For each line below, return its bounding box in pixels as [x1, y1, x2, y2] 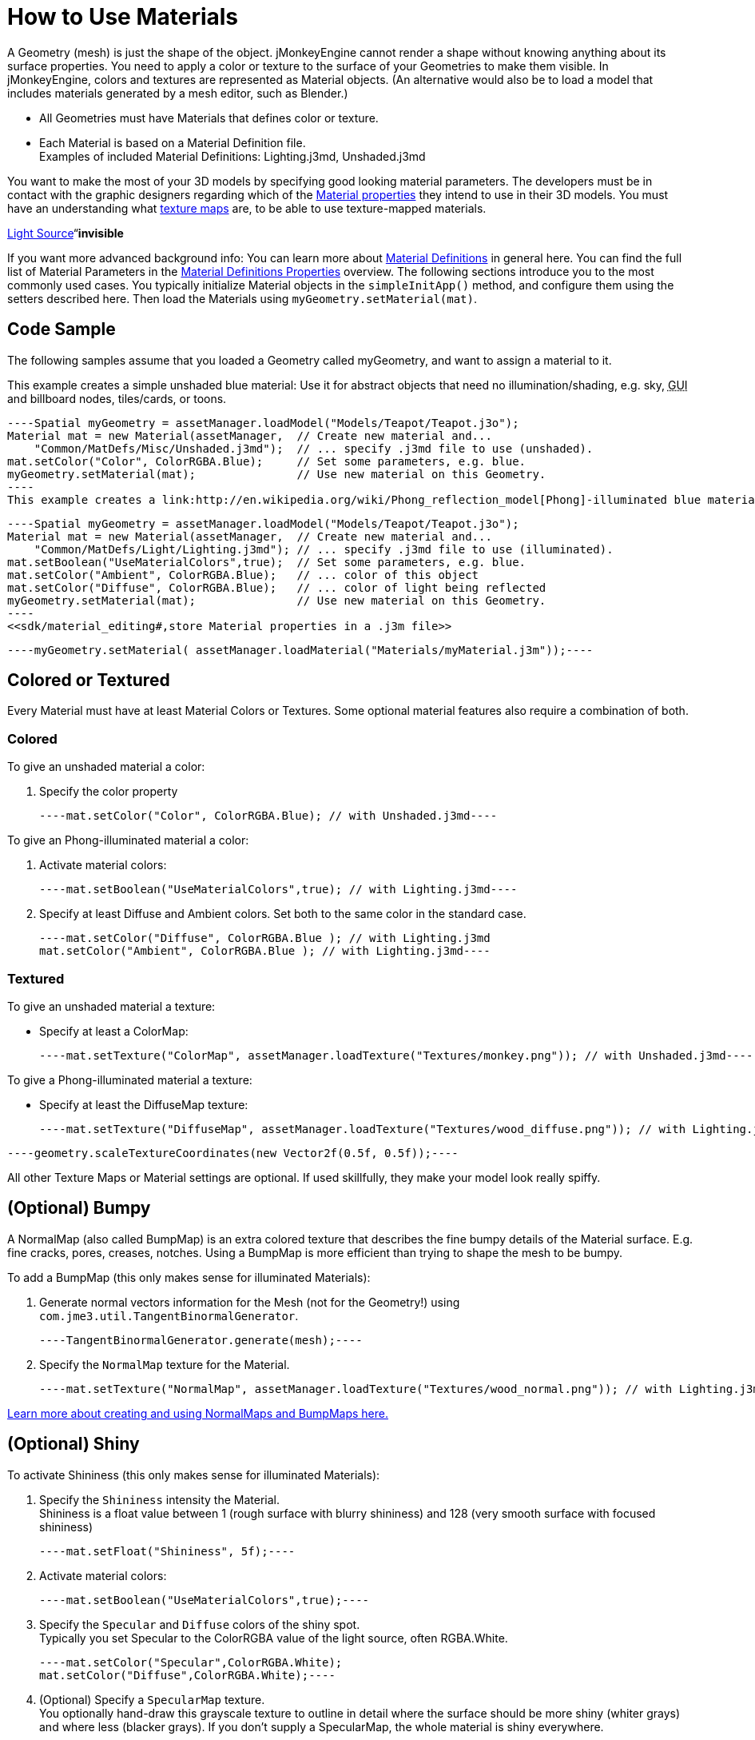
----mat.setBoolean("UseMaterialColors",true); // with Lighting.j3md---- [39, 883, 518, 896]
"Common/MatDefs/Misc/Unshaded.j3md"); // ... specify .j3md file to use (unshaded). [34, 441, 594, 455]
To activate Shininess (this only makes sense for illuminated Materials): [7, 1467, 380, 1482]
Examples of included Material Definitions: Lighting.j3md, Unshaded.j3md [39, 149, 426, 163]
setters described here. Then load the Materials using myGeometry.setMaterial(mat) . [7, 291, 478, 305]
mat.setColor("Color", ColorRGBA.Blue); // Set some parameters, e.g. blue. [7, 454, 527, 468]
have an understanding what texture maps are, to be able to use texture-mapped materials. [7, 201, 487, 215]
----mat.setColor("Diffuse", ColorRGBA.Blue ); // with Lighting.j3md [39, 932, 491, 945]
